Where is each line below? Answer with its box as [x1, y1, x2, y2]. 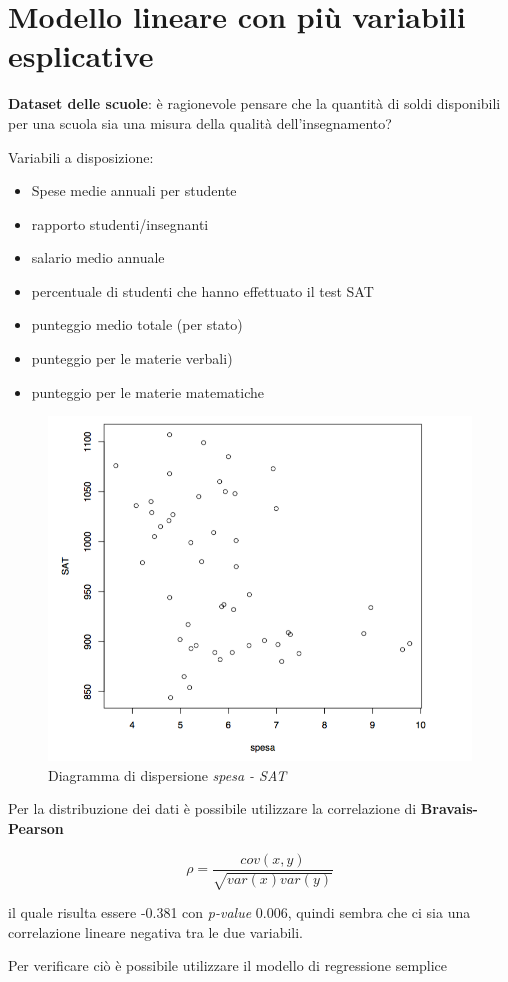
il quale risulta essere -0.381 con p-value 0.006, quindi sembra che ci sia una [8, 902, 471, 923]
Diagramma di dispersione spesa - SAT [48, 764, 287, 785]
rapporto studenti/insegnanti [31, 213, 209, 234]
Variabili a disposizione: [8, 146, 154, 167]
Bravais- [420, 798, 478, 819]
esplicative [8, 35, 154, 76]
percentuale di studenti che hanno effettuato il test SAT [31, 280, 374, 301]
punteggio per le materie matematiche [31, 381, 265, 402]
